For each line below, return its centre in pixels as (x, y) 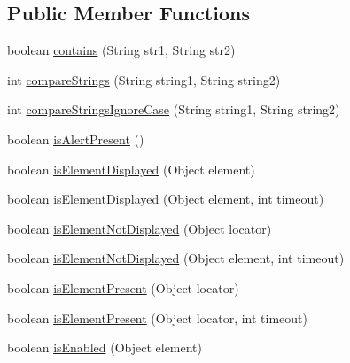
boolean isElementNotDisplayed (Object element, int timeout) (176, 258)
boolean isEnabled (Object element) (105, 348)
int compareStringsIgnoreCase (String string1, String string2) (174, 109)
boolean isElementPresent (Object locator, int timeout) (157, 317)
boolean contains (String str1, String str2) (121, 50)
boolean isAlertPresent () (76, 139)
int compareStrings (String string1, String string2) (144, 79)
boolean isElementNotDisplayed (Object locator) (140, 228)
